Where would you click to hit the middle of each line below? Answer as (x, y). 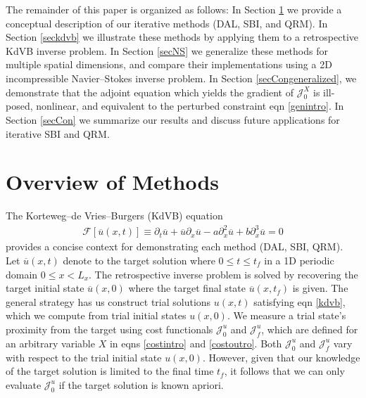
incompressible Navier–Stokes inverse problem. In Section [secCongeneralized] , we (181, 78)
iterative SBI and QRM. (58, 133)
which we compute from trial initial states (96, 315)
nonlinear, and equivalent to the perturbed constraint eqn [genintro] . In (190, 106)
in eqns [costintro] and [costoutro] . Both (196, 343)
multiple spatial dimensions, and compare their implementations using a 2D (169, 64)
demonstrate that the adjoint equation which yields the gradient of (150, 92)
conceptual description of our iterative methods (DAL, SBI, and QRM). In (167, 23)
